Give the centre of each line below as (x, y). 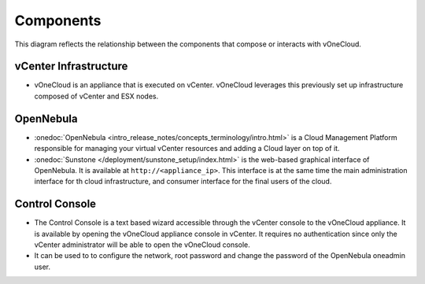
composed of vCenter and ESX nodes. (96, 96)
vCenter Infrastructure (71, 66)
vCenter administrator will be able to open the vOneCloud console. (142, 245)
